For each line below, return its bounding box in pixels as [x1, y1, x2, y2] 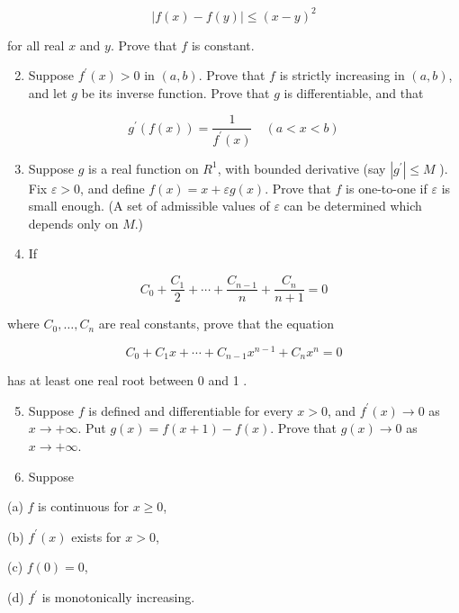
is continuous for [38, 497, 130, 516]
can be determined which [283, 196, 422, 215]
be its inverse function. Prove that [81, 83, 270, 102]
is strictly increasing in [279, 66, 405, 85]
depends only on [28, 213, 119, 232]
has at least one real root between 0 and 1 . [7, 371, 247, 390]
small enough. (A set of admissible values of [28, 196, 270, 215]
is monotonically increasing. [41, 588, 195, 606]
